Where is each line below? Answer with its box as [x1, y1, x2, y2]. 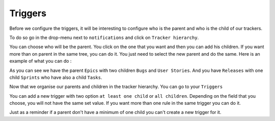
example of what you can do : [9, 58, 72, 64]
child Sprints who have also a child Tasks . [9, 74, 102, 80]
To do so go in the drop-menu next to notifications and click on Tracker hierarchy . [9, 34, 199, 41]
